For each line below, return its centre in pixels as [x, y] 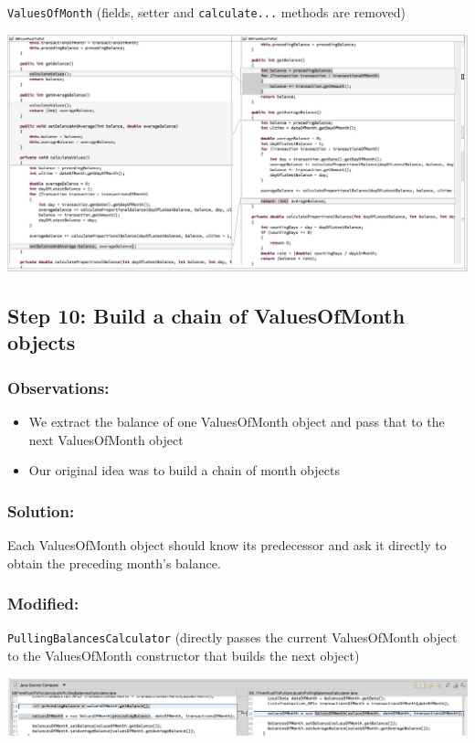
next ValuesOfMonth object [106, 439]
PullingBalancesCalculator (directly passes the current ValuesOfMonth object [232, 637]
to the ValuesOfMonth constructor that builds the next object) [184, 656]
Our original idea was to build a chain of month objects [184, 470]
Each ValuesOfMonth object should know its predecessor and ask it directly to [227, 545]
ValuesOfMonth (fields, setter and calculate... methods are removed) [206, 12]
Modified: [43, 604]
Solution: [41, 510]
